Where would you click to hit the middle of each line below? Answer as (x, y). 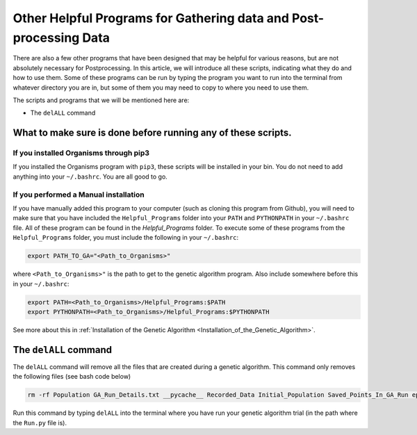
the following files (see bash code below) (72, 377)
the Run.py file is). (40, 422)
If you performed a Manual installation (79, 195)
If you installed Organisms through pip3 (81, 153)
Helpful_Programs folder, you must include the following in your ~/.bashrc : (126, 238)
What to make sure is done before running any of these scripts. (152, 133)
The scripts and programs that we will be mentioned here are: (101, 100)
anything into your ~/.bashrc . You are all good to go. (90, 177)
